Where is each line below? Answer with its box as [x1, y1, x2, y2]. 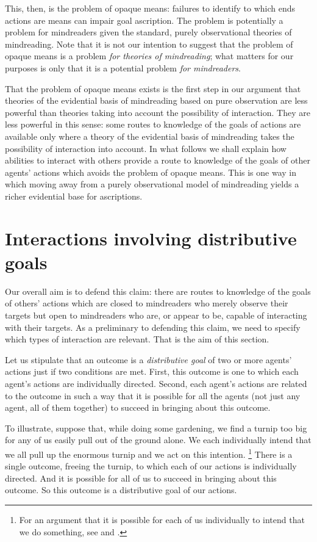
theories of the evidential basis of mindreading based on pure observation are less [5, 94, 308, 107]
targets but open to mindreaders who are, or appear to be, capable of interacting [5, 309, 307, 321]
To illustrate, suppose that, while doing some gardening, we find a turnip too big [5, 421, 307, 434]
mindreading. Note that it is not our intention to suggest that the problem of [5, 37, 293, 50]
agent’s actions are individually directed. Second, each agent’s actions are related [5, 377, 307, 389]
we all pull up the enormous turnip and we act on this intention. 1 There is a [5, 446, 293, 460]
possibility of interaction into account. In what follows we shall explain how [5, 142, 287, 154]
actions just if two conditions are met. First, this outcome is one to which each [5, 365, 299, 378]
